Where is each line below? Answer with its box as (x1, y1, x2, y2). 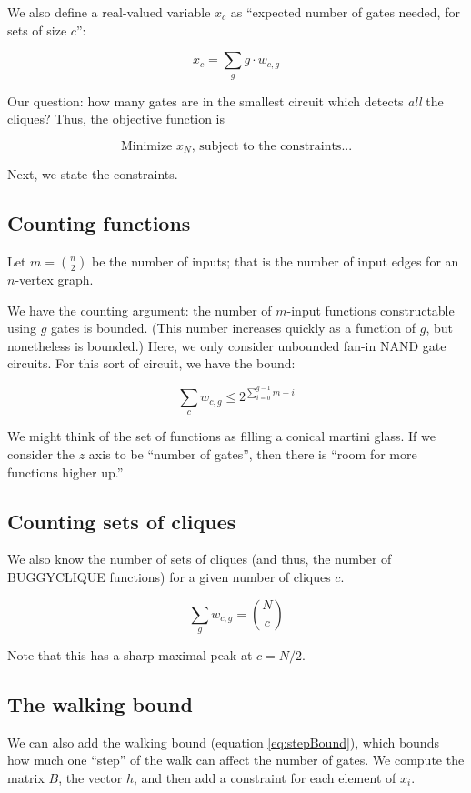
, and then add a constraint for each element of (133, 768, 396, 787)
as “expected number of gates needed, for (230, 3, 460, 21)
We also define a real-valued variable (7, 3, 211, 21)
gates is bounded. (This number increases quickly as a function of (50, 318, 416, 337)
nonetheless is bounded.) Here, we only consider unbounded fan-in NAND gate (7, 336, 446, 355)
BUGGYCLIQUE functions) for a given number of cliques (7, 567, 331, 587)
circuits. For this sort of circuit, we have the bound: (7, 354, 296, 373)
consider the (7, 445, 75, 464)
